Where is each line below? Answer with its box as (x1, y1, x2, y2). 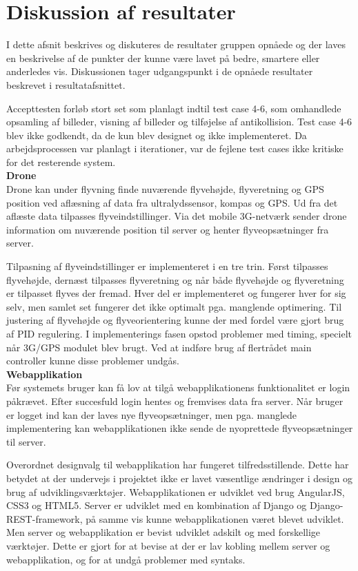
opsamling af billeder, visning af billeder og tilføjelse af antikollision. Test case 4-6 (6, 114, 352, 129)
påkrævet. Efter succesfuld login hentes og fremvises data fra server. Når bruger (6, 393, 344, 408)
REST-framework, (6, 511, 83, 526)
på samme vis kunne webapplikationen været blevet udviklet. (86, 511, 344, 526)
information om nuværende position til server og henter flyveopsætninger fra (6, 222, 329, 236)
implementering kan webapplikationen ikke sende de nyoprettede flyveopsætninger (6, 421, 353, 435)
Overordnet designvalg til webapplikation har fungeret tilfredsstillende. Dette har (6, 457, 349, 472)
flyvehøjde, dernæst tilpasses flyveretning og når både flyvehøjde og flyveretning (6, 272, 344, 287)
